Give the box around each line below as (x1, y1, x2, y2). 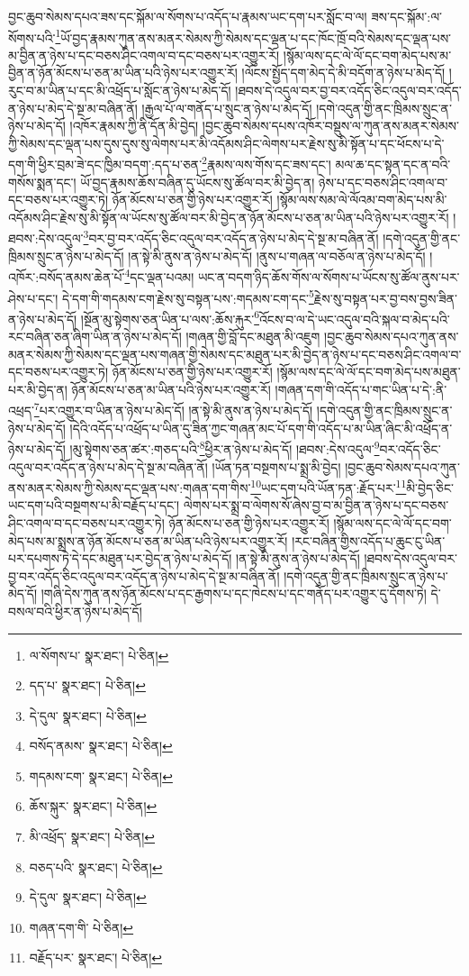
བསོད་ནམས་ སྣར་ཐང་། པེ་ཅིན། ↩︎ (29, 736, 173, 755)
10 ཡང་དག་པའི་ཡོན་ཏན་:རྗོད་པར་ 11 (250, 476, 407, 497)
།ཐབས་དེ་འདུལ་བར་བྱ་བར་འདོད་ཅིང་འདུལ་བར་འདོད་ (235, 81, 462, 100)
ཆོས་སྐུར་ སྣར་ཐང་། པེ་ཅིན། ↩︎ (29, 797, 158, 816)
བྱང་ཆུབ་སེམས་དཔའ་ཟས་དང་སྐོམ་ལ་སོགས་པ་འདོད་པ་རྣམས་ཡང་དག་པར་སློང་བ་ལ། (8, 7, 367, 25)
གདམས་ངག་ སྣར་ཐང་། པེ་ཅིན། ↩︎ (29, 766, 173, 785)
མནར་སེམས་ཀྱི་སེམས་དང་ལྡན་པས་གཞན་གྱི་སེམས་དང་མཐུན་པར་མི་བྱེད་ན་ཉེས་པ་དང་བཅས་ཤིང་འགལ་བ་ (8, 344, 462, 363)
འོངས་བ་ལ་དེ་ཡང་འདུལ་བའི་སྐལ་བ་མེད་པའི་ (259, 309, 450, 328)
